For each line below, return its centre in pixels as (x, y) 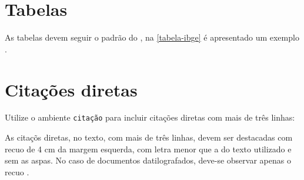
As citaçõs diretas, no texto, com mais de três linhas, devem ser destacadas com (149, 137)
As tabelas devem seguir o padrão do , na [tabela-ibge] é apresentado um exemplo (152, 37)
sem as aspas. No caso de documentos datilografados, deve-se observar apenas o (148, 160)
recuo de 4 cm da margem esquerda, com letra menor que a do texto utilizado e (148, 149)
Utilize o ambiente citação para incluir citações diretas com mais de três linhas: (150, 117)
